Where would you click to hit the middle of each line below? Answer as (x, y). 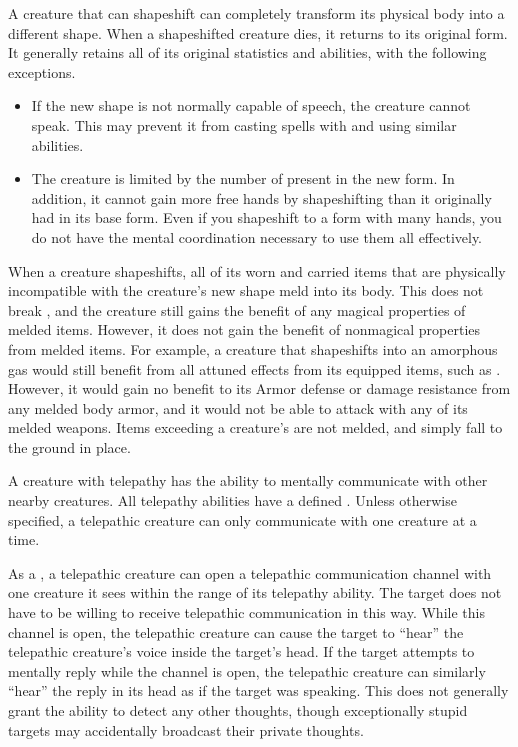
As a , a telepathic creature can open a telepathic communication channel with (250, 572)
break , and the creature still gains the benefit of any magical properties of (237, 309)
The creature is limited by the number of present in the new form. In (243, 178)
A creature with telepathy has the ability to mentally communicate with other (248, 480)
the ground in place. (69, 446)
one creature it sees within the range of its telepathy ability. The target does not (255, 592)
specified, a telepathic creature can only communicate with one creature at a (242, 519)
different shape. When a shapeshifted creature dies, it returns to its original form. (258, 32)
